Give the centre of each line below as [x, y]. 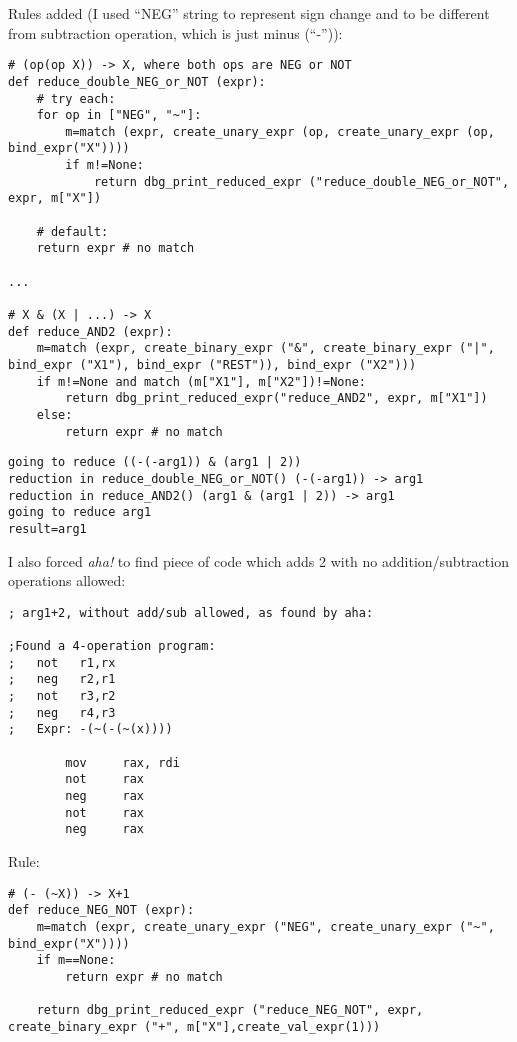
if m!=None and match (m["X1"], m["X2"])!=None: [201, 381]
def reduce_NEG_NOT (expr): [101, 910]
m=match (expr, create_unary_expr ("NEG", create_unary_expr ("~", [265, 926]
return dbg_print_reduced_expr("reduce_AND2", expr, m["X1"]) [276, 398]
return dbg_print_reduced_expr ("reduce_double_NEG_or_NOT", [301, 181]
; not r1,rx [62, 662]
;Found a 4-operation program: [112, 646]
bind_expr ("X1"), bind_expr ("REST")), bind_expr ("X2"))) [212, 365]
